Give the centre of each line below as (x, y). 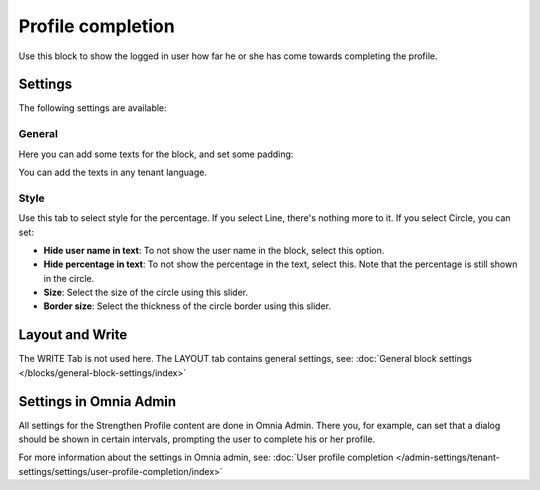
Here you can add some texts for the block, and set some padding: (156, 154)
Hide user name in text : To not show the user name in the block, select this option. (214, 250)
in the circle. (69, 278)
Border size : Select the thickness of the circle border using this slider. (187, 306)
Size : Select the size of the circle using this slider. (146, 292)
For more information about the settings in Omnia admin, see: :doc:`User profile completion (206, 457)
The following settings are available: (92, 108)
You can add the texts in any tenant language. (113, 172)
